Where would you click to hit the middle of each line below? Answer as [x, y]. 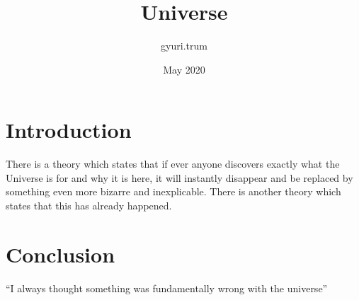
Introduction [69, 130]
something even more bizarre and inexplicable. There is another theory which [173, 191]
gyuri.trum [184, 46]
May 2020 [184, 69]
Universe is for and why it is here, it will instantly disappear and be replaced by [179, 177]
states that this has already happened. [89, 206]
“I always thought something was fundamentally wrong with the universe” [167, 288]
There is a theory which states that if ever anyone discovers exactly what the [173, 164]
